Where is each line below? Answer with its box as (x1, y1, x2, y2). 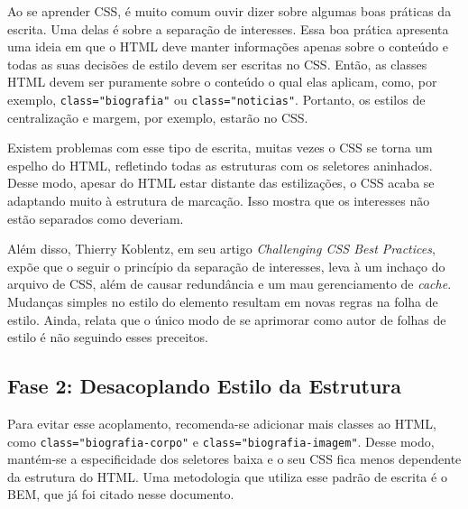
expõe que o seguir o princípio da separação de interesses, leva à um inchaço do (7, 256, 445, 275)
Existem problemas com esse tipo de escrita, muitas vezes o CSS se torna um (7, 138, 433, 157)
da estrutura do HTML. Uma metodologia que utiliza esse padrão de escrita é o (7, 467, 447, 486)
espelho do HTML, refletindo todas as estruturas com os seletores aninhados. (7, 155, 433, 174)
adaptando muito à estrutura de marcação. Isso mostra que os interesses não (7, 191, 430, 209)
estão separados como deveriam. (7, 208, 184, 227)
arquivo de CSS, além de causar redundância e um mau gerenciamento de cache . (7, 274, 452, 293)
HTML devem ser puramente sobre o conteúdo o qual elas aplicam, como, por (7, 72, 437, 91)
